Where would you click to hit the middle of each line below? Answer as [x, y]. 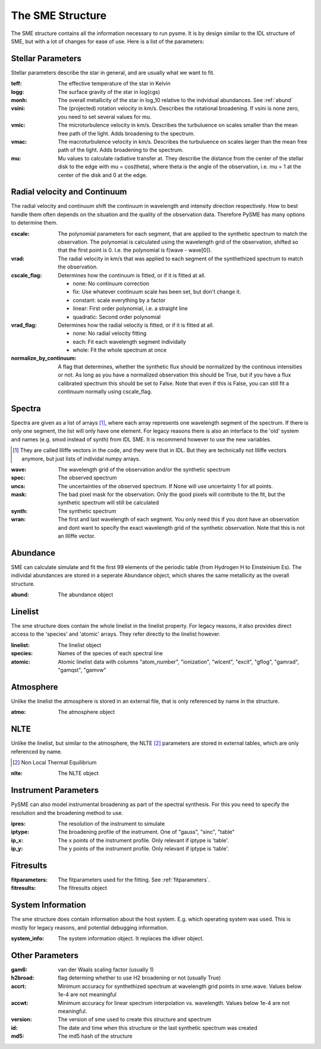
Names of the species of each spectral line [110, 653]
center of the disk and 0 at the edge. [103, 175]
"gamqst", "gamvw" [82, 670]
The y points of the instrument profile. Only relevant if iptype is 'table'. [144, 849]
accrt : [19, 986]
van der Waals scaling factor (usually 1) [106, 970]
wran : [18, 519]
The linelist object [80, 645]
